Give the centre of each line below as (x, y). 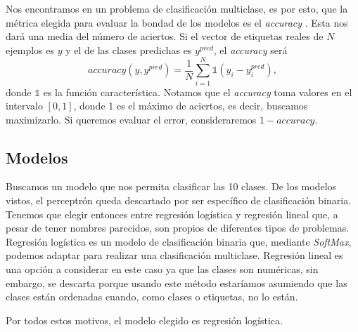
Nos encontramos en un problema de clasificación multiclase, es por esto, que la (177, 8)
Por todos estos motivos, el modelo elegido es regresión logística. (144, 320)
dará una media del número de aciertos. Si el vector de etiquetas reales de (165, 36)
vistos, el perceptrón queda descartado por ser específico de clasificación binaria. (179, 200)
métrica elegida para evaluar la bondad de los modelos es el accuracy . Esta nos (177, 22)
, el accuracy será (250, 49)
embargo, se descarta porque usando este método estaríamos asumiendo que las (177, 283)
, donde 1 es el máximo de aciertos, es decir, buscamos (191, 106)
